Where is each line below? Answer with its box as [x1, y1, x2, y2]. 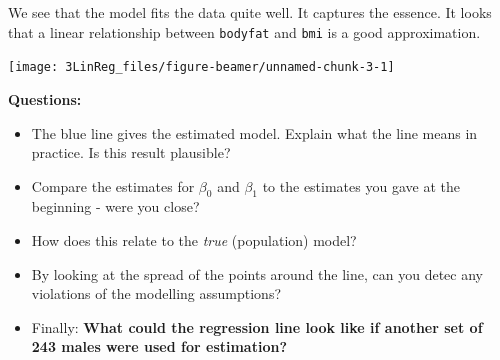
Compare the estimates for [31, 175, 195, 196]
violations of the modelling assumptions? [31, 283, 282, 304]
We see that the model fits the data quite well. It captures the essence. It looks [8, 2, 492, 22]
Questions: [8, 88, 82, 109]
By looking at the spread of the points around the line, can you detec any [31, 263, 483, 284]
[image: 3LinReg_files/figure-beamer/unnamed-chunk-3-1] [8, 60, 395, 75]
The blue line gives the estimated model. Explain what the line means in [31, 122, 478, 143]
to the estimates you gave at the [262, 175, 460, 196]
